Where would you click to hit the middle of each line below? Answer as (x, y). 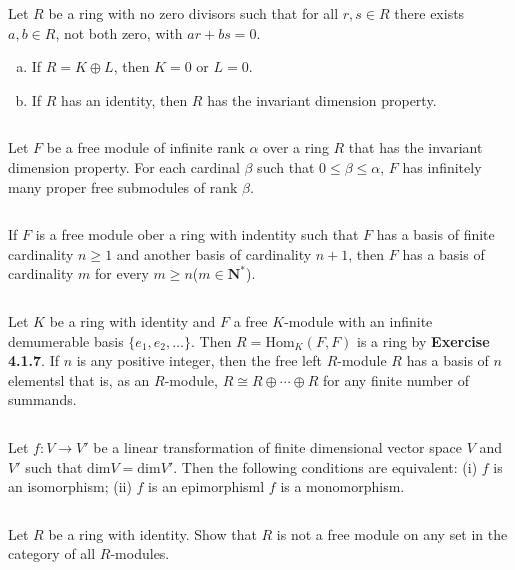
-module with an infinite (358, 320)
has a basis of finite (435, 234)
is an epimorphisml (206, 486)
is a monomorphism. (342, 486)
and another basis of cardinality (214, 253)
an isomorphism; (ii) (70, 486)
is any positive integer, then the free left (199, 360)
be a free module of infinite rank (145, 147)
